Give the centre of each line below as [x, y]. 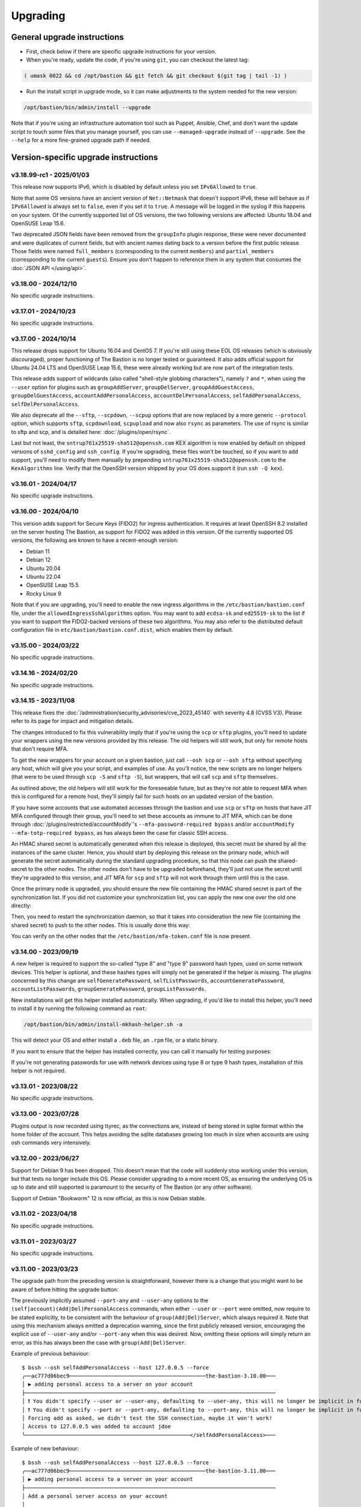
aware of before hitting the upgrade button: [65, 1289]
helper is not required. [39, 1071]
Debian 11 [38, 551]
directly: [21, 905]
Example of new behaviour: [45, 1449]
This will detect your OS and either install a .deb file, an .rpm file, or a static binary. [115, 1040]
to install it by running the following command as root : [79, 1008]
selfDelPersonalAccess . [45, 404]
